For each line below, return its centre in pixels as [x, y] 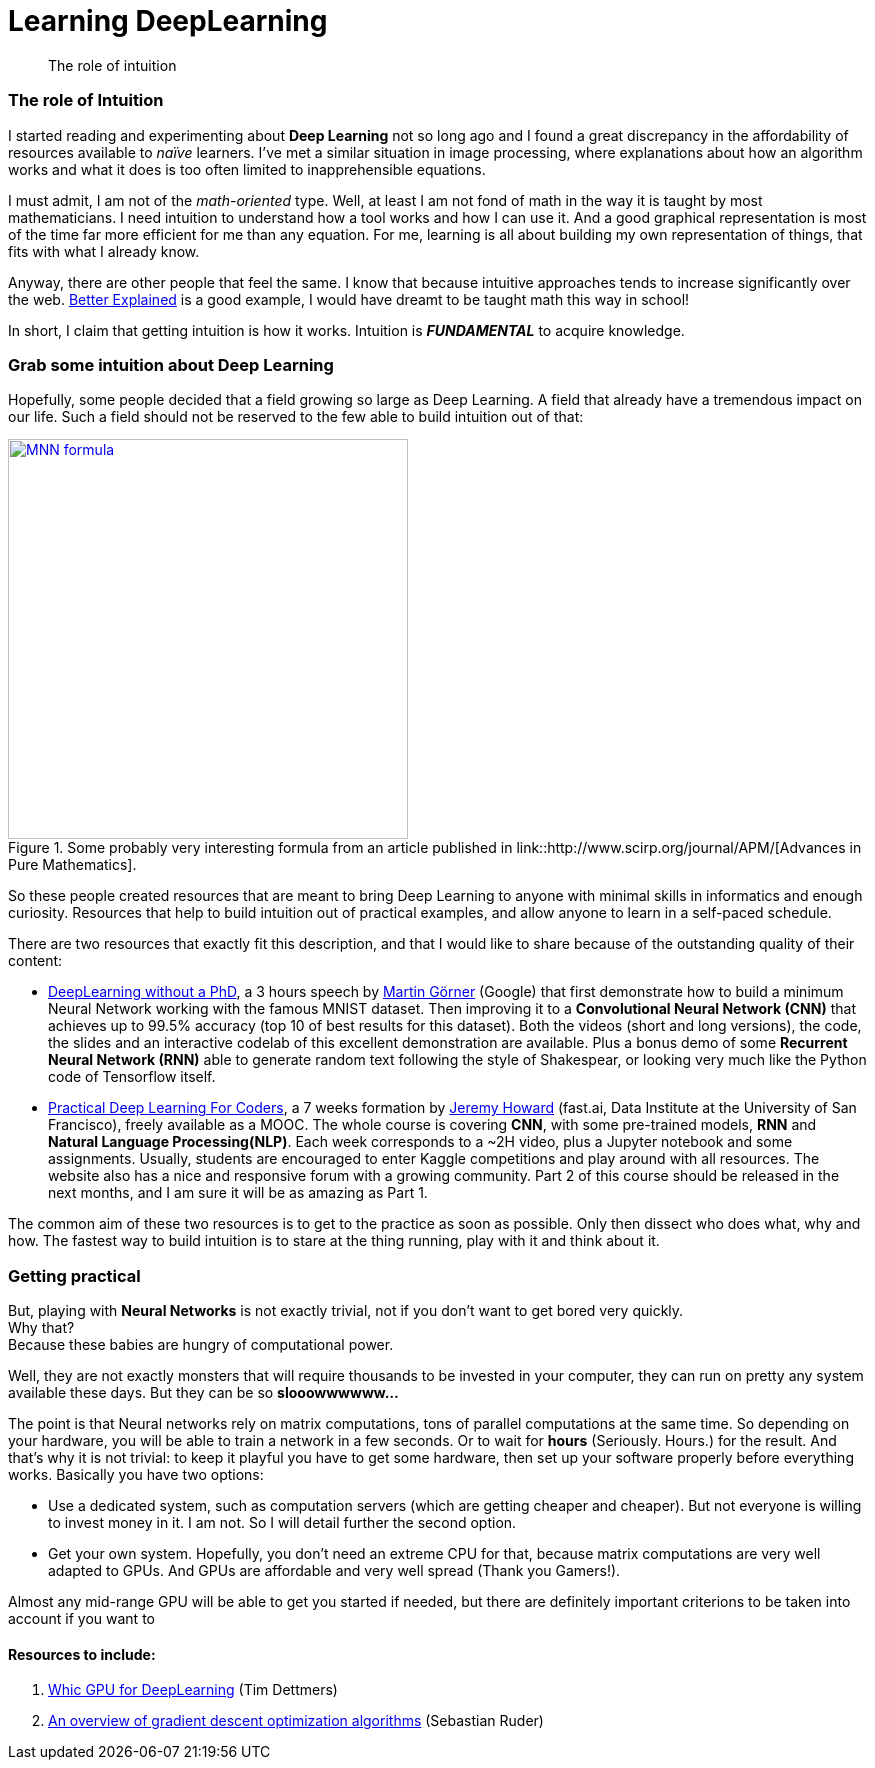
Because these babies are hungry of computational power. [201, 1344]
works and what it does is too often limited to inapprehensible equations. [247, 169]
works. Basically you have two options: [136, 1474]
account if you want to [81, 1618]
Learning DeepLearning [168, 21]
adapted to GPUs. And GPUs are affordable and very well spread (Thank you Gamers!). [334, 1570]
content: [35, 961]
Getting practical [74, 1275]
